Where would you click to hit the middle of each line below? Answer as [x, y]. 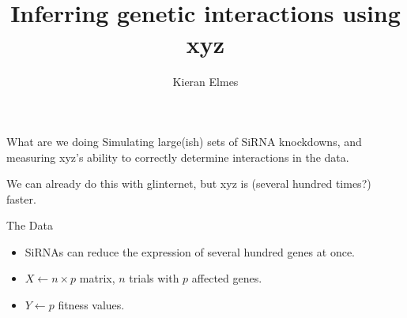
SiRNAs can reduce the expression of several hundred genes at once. [190, 251]
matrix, [97, 278]
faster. [21, 198]
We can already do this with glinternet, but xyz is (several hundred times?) [189, 183]
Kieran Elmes [205, 82]
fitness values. [91, 305]
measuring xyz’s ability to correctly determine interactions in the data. [178, 157]
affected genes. [227, 278]
